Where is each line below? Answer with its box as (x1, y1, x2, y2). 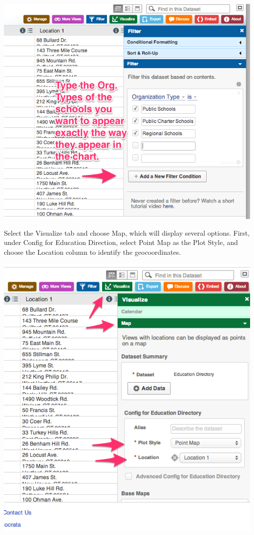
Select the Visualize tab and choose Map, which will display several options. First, (4, 227, 250, 238)
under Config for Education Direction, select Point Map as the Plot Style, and (4, 237, 238, 247)
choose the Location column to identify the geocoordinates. (4, 246, 181, 257)
